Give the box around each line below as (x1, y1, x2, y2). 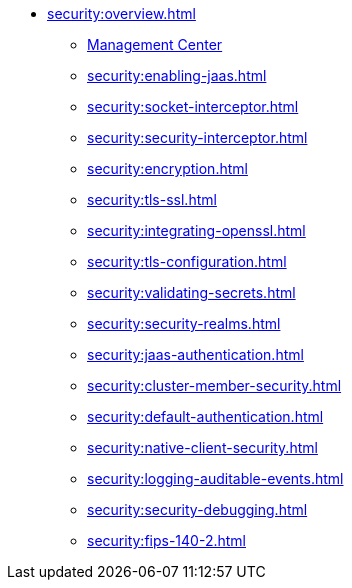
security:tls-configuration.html (87, 253, 287, 270)
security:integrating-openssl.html (87, 222, 306, 239)
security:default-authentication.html (87, 408, 324, 425)
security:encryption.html (87, 160, 248, 177)
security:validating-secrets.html (87, 284, 296, 301)
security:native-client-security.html (87, 439, 318, 456)
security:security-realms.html (87, 315, 281, 332)
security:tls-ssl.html (87, 191, 217, 208)
